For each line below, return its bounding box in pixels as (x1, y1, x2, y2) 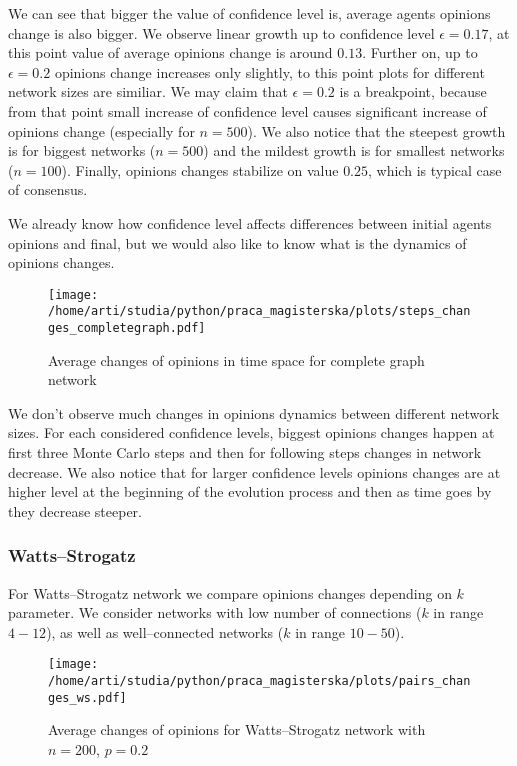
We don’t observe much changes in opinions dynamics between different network (8, 402, 500, 423)
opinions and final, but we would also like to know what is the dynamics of (8, 232, 467, 253)
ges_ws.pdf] (48, 690, 127, 705)
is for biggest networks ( (8, 140, 156, 161)
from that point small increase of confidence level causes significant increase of (8, 100, 487, 121)
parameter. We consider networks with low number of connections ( (8, 602, 422, 623)
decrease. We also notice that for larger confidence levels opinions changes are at (8, 461, 501, 482)
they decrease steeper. (8, 500, 142, 521)
